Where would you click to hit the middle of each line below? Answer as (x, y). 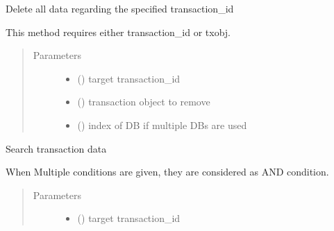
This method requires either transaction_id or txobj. (118, 32)
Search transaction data (56, 148)
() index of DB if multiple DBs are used (162, 125)
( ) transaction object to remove (144, 102)
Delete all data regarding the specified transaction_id (120, 8)
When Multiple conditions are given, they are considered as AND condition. (167, 172)
